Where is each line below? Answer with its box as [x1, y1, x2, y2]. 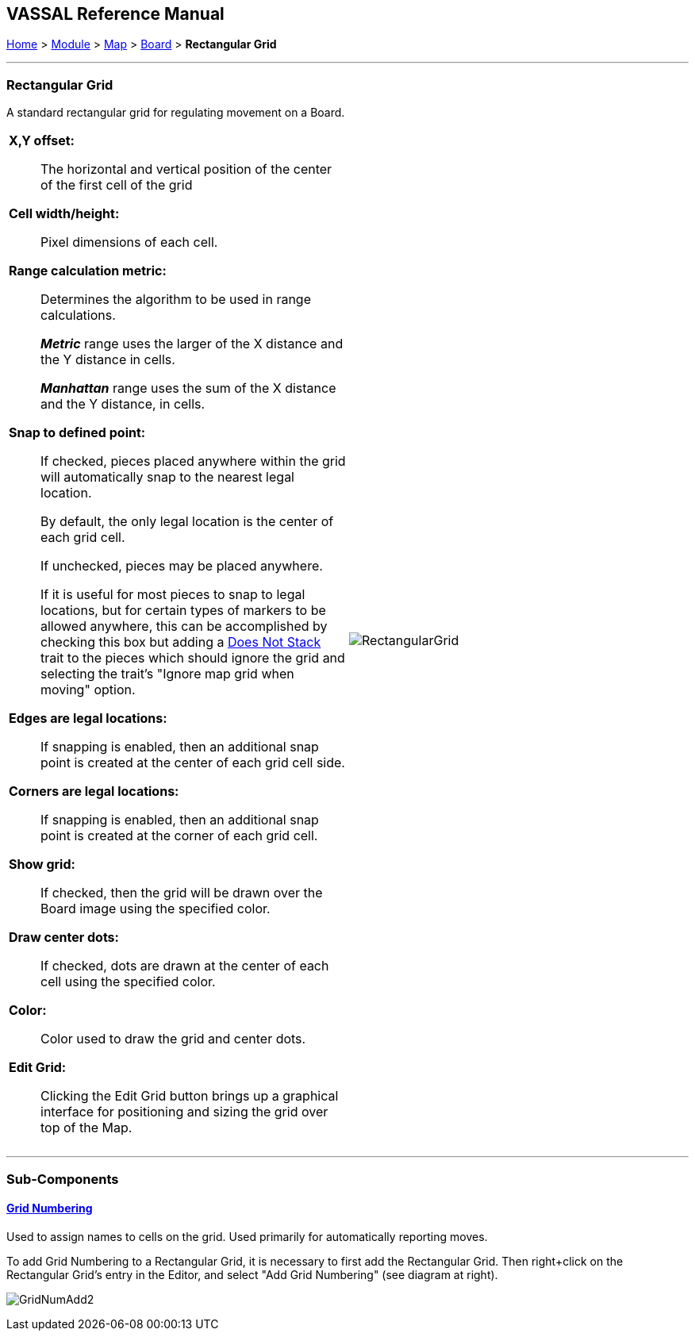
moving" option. [40, 682, 136, 698]
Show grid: [9, 856, 75, 873]
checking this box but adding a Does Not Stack [40, 634, 321, 651]
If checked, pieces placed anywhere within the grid [40, 453, 346, 470]
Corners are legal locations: [9, 783, 179, 800]
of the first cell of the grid [40, 177, 193, 194]
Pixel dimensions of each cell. [40, 234, 218, 251]
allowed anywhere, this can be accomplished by [40, 618, 328, 635]
